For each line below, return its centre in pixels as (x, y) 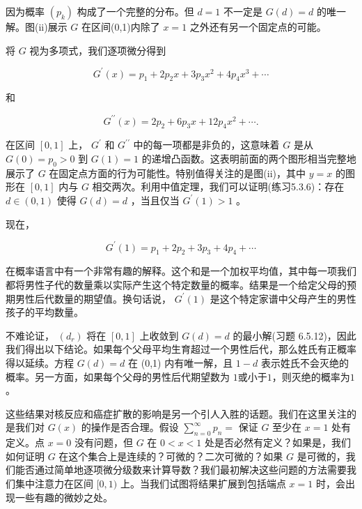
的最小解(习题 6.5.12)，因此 (294, 335)
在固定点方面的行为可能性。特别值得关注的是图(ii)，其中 (178, 173)
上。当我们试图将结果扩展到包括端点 (203, 483)
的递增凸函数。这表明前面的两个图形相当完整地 (249, 158)
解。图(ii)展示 (37, 26)
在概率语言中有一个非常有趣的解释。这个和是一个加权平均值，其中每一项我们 (181, 271)
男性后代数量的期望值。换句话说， (93, 298)
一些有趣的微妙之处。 (64, 497)
